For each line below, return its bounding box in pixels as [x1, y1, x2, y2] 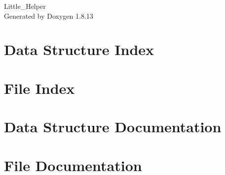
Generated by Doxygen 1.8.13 [4, 10, 93, 21]
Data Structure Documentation [4, 117, 222, 137]
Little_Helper [4, 1, 46, 11]
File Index [4, 78, 75, 98]
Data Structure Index [4, 39, 154, 59]
